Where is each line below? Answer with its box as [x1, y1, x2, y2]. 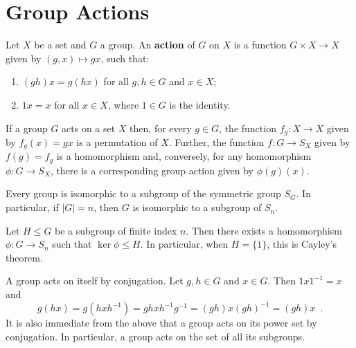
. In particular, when [140, 237, 229, 251]
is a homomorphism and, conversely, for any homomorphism [56, 149, 312, 163]
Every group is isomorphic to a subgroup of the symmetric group [6, 186, 281, 201]
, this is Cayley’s [267, 237, 337, 251]
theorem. [6, 250, 43, 264]
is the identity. [169, 97, 231, 111]
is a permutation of [76, 134, 158, 149]
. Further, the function [168, 134, 265, 149]
